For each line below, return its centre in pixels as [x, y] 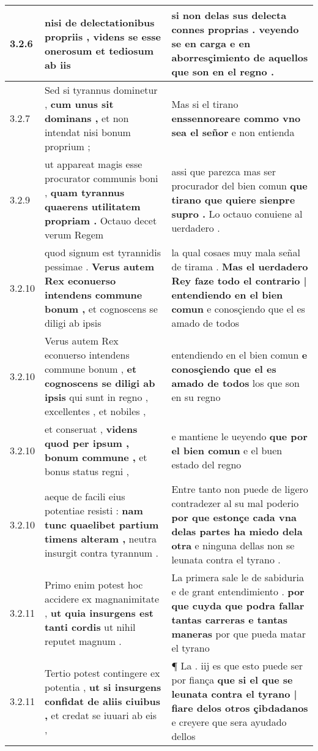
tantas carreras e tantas [230, 619]
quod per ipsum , [87, 443]
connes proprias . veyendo [235, 29]
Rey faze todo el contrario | [239, 280]
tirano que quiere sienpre [233, 199]
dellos [183, 736]
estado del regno [206, 464]
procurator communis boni [101, 178]
